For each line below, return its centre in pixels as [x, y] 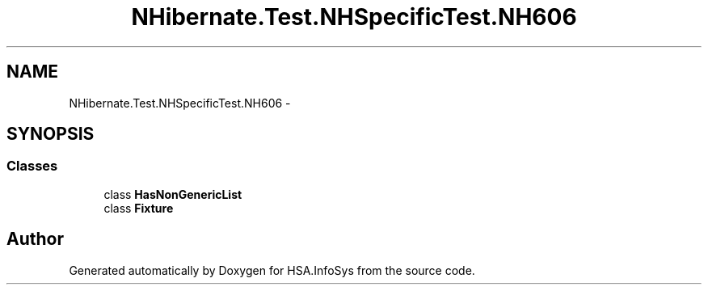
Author [35, 239]
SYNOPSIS [51, 134]
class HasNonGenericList [173, 194]
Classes [32, 166]
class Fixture [139, 208]
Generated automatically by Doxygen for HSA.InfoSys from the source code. [272, 270]
